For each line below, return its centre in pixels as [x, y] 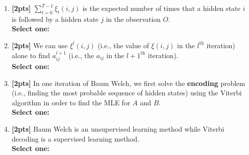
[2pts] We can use [40, 45]
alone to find [31, 55]
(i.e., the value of [123, 45]
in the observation [133, 19]
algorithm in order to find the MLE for [71, 102]
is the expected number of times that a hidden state [161, 8]
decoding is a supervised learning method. [75, 138]
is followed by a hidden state [55, 19]
